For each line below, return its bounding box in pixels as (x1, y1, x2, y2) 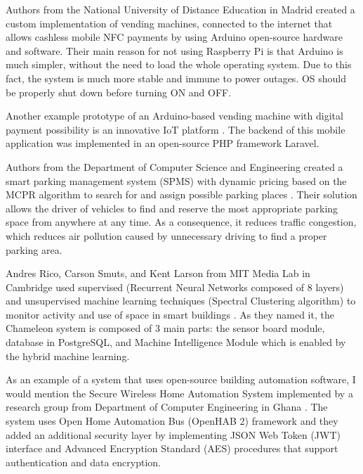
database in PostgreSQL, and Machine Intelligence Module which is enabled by (6, 335, 346, 350)
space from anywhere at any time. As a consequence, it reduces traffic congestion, (6, 214, 357, 229)
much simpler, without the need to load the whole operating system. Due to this (6, 57, 352, 72)
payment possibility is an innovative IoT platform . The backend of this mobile (6, 122, 345, 136)
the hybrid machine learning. (6, 348, 130, 363)
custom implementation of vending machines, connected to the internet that (6, 15, 333, 30)
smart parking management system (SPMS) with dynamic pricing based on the (6, 173, 347, 188)
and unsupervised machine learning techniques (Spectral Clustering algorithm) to (6, 293, 356, 308)
